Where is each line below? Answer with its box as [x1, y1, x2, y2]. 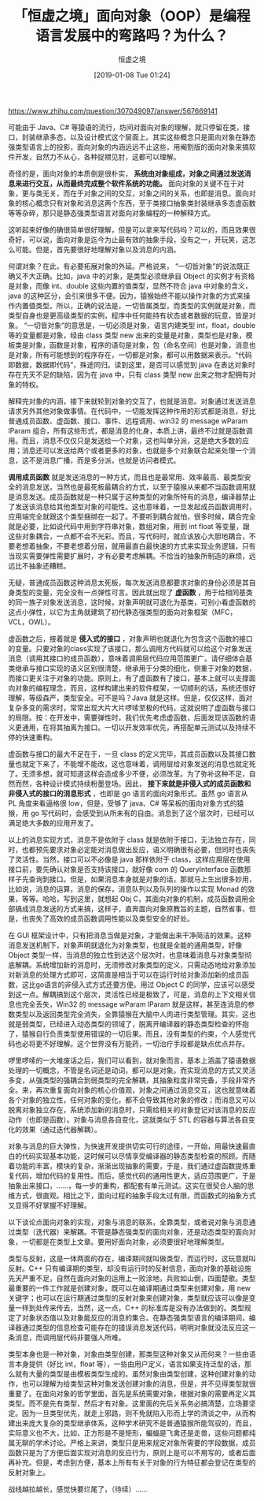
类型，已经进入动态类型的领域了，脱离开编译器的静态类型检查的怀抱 [28, 1019, 249, 1029]
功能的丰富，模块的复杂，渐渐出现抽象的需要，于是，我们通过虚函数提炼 [14, 1160, 249, 1171]
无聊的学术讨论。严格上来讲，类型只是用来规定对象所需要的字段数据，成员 [14, 1438, 256, 1447]
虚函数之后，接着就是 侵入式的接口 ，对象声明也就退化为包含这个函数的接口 [8, 634, 253, 643]
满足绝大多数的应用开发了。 [8, 818, 98, 828]
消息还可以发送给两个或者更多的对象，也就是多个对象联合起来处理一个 [21, 445, 249, 455]
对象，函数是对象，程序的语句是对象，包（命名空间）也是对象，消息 [28, 340, 249, 349]
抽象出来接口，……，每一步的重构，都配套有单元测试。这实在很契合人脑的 [8, 1180, 247, 1190]
